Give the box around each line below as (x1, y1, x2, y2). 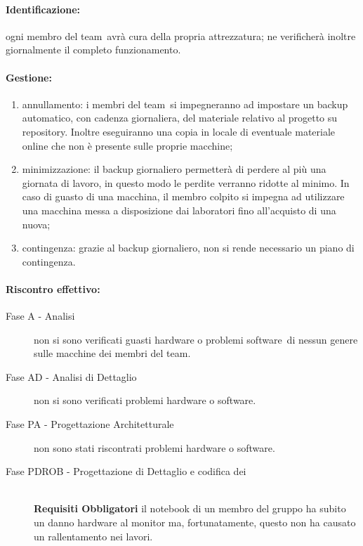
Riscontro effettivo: (6, 281, 100, 296)
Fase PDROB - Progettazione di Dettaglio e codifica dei (6, 464, 246, 479)
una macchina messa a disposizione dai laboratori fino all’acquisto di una (22, 202, 336, 217)
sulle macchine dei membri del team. (34, 346, 191, 360)
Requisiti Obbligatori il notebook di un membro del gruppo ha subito (34, 501, 346, 516)
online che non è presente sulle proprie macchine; (22, 138, 233, 152)
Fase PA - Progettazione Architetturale (6, 417, 174, 431)
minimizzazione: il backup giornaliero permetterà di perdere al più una (22, 162, 326, 176)
